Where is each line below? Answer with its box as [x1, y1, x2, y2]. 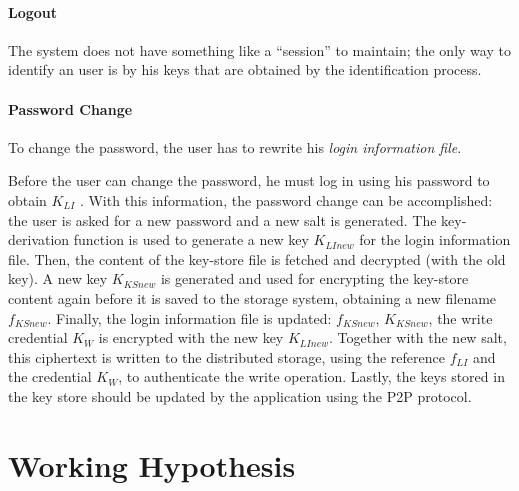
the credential [8, 366, 92, 387]
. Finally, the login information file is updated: [47, 307, 332, 328]
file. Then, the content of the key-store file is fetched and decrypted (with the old [8, 248, 506, 269]
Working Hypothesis [8, 444, 296, 485]
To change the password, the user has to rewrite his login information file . [8, 136, 462, 157]
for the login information [359, 229, 511, 250]
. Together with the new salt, [329, 327, 507, 348]
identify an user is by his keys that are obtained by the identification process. [8, 59, 482, 80]
